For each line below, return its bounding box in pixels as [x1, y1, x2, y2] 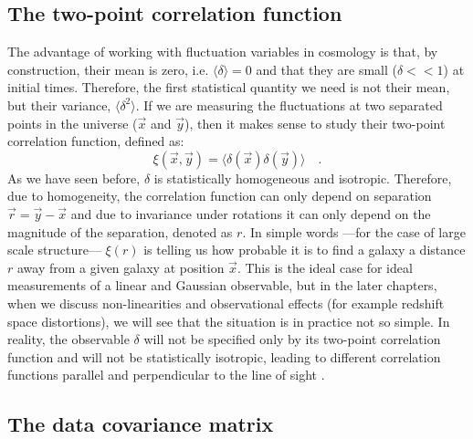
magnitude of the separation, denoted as [7, 222, 233, 241]
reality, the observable [7, 329, 130, 349]
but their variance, [7, 95, 111, 114]
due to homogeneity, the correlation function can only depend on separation [7, 186, 432, 205]
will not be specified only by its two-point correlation [143, 329, 441, 349]
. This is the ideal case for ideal [236, 257, 413, 277]
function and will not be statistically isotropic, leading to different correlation [7, 347, 441, 366]
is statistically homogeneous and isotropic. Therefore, [153, 168, 452, 187]
